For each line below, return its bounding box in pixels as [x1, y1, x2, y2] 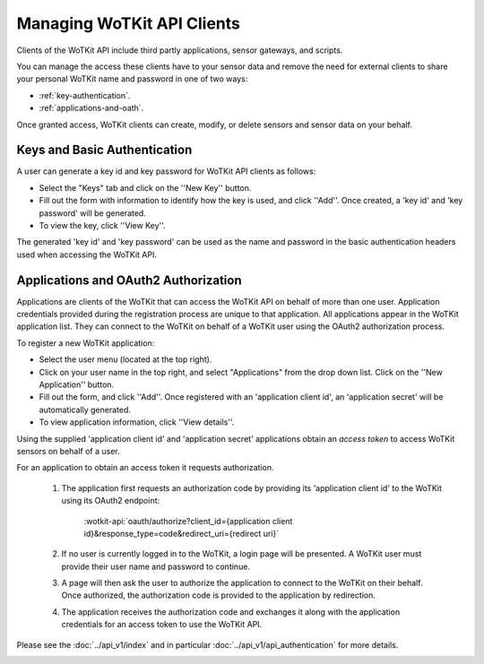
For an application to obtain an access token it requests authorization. [16, 462, 274, 473]
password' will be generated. [39, 207, 147, 219]
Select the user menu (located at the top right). [39, 354, 212, 365]
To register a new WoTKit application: [16, 337, 155, 349]
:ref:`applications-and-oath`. [39, 103, 144, 114]
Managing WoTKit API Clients [16, 13, 241, 33]
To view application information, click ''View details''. [39, 417, 235, 427]
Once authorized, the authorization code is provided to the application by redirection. [61, 590, 376, 600]
